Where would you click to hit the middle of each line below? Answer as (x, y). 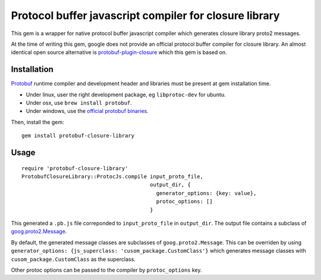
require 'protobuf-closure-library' (75, 168)
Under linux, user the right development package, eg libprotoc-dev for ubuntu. (126, 95)
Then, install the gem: (38, 122)
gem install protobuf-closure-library (78, 136)
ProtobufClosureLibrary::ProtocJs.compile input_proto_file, (112, 176)
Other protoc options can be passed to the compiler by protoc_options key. (106, 270)
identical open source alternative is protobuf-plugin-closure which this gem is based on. (119, 52)
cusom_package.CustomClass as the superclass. (73, 259)
